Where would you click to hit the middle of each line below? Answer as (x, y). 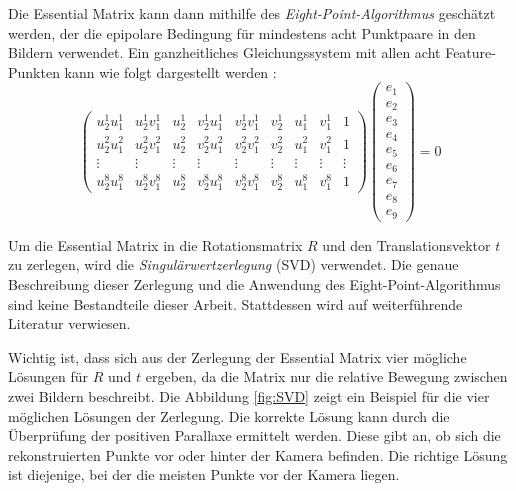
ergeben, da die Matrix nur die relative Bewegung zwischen (326, 376)
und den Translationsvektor (406, 244)
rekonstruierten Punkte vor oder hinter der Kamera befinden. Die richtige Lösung (258, 454)
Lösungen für (48, 376)
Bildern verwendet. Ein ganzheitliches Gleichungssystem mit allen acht (224, 52)
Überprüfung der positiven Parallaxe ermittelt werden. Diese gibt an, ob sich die (254, 435)
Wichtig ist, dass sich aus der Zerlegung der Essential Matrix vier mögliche (237, 356)
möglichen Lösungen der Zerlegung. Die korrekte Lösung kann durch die (229, 415)
